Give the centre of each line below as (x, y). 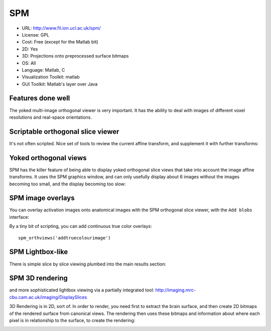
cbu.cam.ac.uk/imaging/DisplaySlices (48, 297)
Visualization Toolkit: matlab (51, 77)
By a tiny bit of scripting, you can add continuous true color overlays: (81, 226)
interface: (19, 217)
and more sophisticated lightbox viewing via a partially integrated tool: (82, 290)
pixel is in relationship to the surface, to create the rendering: (72, 320)
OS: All (29, 63)
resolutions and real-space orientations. (51, 117)
